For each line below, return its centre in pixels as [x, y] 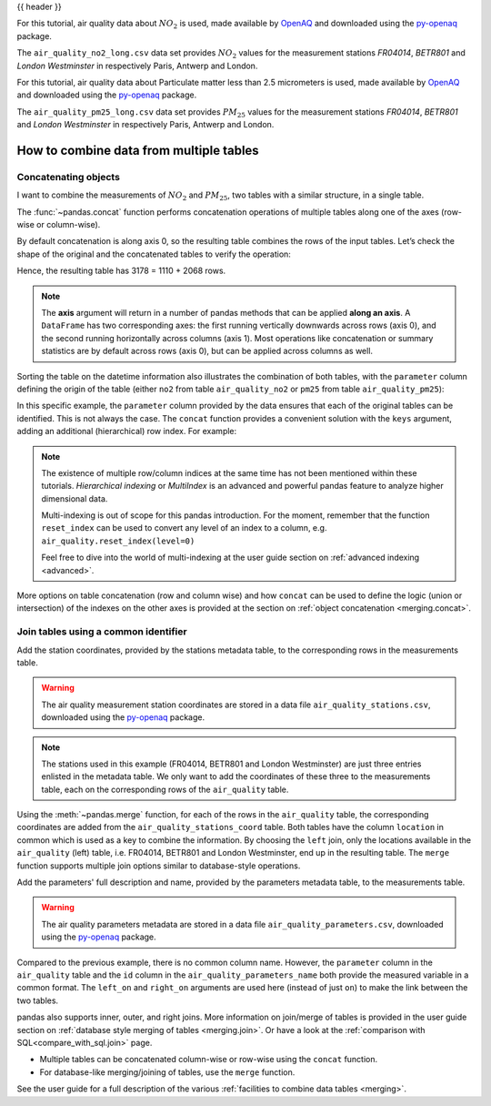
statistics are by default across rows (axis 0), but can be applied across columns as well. [207, 351]
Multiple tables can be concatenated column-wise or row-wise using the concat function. [209, 1060]
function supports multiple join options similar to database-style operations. [159, 866]
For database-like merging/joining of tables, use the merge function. [167, 1072]
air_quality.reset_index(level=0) [118, 541]
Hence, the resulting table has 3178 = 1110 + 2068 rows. [121, 271]
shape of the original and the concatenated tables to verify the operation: [154, 254]
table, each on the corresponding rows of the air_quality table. [165, 789]
